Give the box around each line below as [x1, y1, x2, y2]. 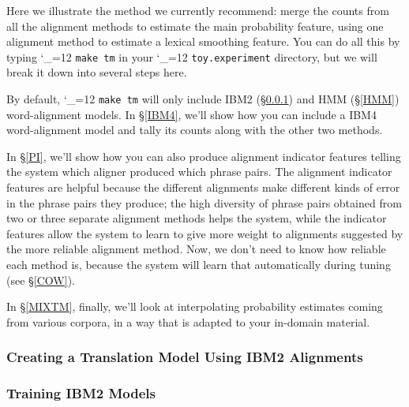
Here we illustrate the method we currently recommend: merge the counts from [6, 2, 389, 18]
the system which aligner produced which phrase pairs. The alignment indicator [6, 163, 392, 180]
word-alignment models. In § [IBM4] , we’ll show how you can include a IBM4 [6, 106, 377, 122]
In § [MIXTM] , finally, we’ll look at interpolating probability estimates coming [6, 298, 383, 315]
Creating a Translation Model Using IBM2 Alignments [6, 347, 363, 367]
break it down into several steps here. [6, 64, 187, 80]
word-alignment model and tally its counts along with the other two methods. [6, 121, 383, 138]
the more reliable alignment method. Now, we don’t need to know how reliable [6, 241, 386, 257]
